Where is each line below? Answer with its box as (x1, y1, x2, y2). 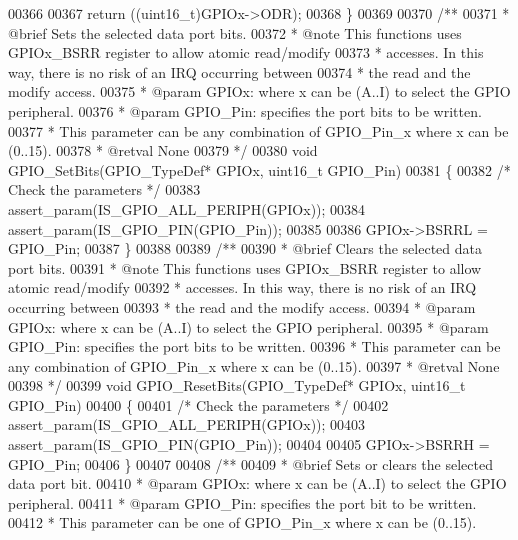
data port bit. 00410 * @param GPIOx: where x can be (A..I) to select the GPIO (8, 473, 507, 494)
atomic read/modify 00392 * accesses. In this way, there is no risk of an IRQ (8, 277, 477, 298)
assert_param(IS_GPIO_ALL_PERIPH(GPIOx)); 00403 (8, 414, 366, 435)
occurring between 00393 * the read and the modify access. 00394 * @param (8, 296, 476, 317)
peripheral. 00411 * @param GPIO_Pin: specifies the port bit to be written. (8, 492, 477, 513)
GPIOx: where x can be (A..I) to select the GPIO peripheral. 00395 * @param (8, 316, 489, 337)
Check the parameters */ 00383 (8, 179, 201, 200)
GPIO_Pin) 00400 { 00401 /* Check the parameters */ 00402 (8, 394, 389, 415)
